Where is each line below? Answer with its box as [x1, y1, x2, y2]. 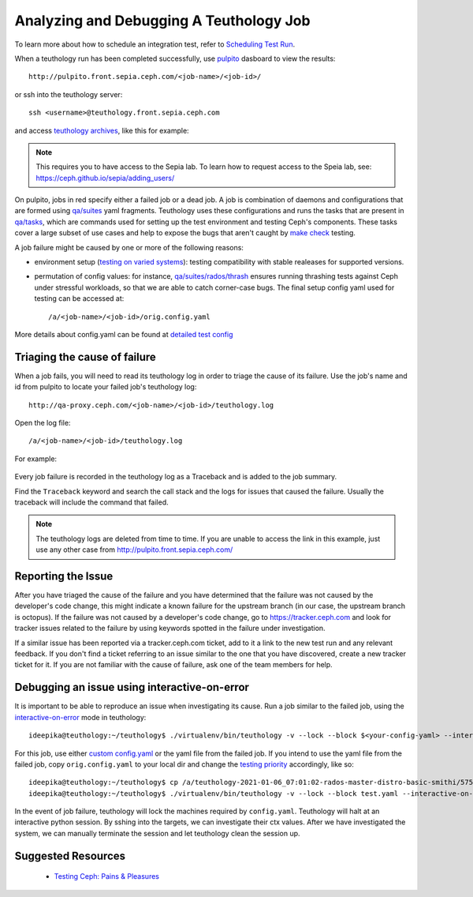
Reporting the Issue [14, 569, 114, 583]
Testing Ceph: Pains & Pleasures [54, 872, 159, 881]
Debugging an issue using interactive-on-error [14, 681, 250, 694]
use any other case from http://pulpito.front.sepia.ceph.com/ [35, 545, 233, 554]
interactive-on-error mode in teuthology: [14, 712, 147, 722]
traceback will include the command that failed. [14, 497, 169, 507]
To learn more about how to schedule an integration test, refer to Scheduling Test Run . [14, 39, 296, 49]
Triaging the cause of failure [14, 350, 157, 363]
